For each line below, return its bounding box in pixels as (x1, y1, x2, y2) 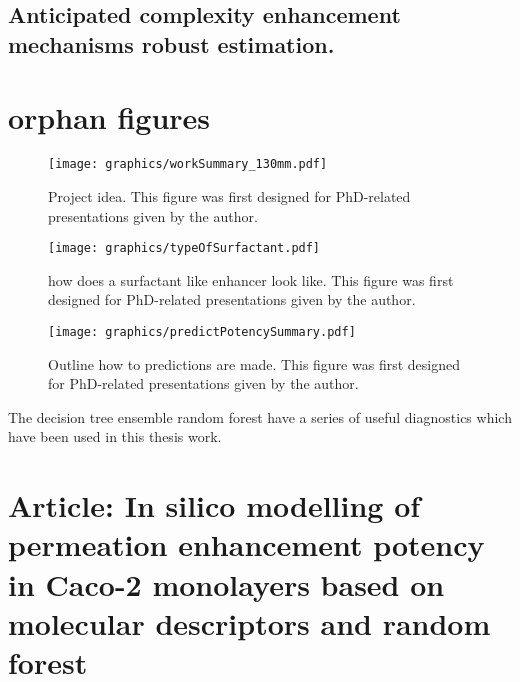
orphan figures (8, 97, 211, 138)
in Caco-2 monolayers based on (8, 563, 445, 604)
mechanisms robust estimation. (8, 28, 335, 59)
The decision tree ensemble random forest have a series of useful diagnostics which (8, 406, 512, 427)
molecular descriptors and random (8, 602, 491, 643)
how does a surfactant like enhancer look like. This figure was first (48, 269, 454, 290)
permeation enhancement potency (8, 524, 485, 565)
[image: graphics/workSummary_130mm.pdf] (48, 157, 328, 172)
